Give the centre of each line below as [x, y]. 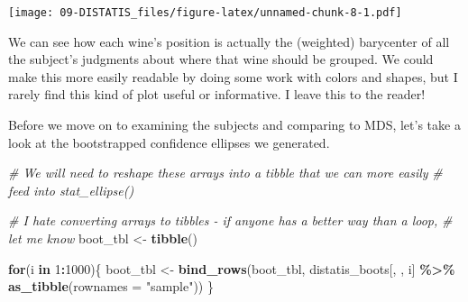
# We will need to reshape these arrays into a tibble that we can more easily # [225, 173]
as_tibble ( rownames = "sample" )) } [111, 286]
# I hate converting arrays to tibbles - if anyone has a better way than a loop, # [230, 220]
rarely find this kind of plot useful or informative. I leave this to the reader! [217, 94]
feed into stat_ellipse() [71, 190]
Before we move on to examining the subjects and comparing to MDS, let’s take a [234, 125]
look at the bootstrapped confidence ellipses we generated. [169, 142]
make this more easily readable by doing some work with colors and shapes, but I [233, 76]
